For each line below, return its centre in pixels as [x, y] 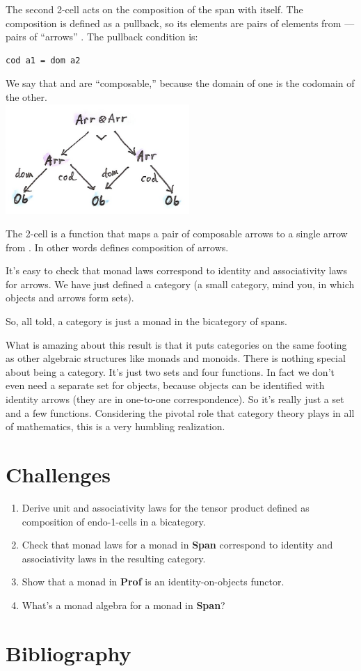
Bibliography [69, 653]
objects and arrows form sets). [70, 298]
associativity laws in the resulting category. [114, 558]
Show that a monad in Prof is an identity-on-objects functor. [153, 582]
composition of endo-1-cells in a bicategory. [114, 521]
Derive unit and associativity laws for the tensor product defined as [166, 507]
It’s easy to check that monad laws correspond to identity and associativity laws [176, 270]
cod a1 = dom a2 [43, 60]
